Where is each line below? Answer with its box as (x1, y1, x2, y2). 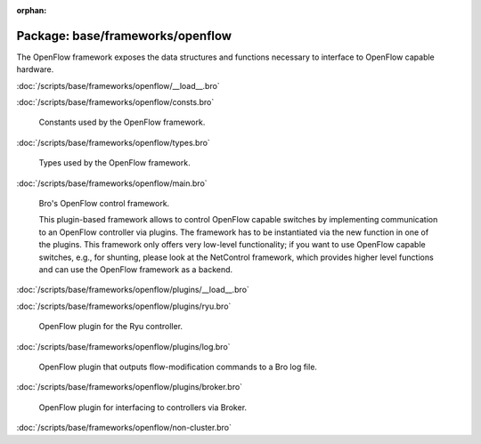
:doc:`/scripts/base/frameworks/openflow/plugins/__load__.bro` (16, 285, 249, 295)
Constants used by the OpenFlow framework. (38, 117, 206, 128)
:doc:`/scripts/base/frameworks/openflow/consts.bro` (16, 97, 215, 108)
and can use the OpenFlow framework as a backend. (38, 263, 233, 275)
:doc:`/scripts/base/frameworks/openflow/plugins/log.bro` (16, 341, 231, 351)
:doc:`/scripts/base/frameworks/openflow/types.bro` (16, 137, 211, 148)
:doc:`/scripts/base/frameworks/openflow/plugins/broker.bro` (16, 382, 243, 392)
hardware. (16, 64, 54, 75)
